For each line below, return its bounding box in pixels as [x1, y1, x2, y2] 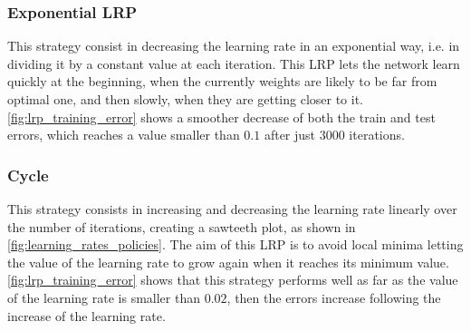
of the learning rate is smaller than [7, 287, 200, 307]
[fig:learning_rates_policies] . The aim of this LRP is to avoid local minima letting [7, 235, 464, 254]
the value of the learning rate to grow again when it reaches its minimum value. [7, 252, 449, 271]
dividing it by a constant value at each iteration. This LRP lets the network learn [7, 54, 460, 73]
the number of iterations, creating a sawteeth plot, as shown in [7, 217, 356, 236]
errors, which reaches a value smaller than [7, 125, 240, 144]
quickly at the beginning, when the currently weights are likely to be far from [7, 72, 437, 91]
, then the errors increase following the [226, 287, 441, 307]
